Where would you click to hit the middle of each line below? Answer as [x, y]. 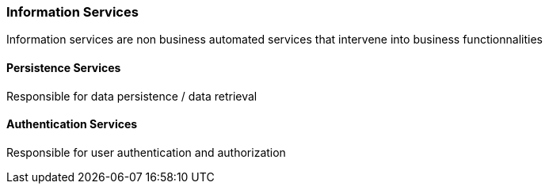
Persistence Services [64, 67]
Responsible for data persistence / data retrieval [132, 96]
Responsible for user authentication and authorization [146, 152]
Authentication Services [72, 124]
